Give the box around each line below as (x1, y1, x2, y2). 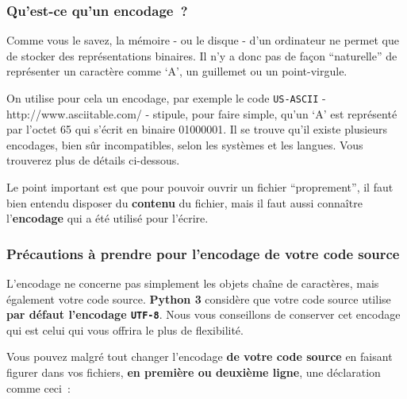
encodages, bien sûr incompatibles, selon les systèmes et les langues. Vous (6, 136, 363, 153)
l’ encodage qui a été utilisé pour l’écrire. (6, 210, 209, 227)
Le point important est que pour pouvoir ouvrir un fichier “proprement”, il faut (6, 179, 394, 196)
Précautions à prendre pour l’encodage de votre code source (6, 243, 400, 263)
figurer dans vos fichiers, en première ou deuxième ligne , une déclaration (6, 364, 381, 381)
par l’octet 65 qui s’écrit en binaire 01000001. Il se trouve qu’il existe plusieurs (6, 121, 388, 138)
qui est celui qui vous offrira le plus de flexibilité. (6, 321, 244, 338)
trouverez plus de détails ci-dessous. (6, 152, 180, 169)
